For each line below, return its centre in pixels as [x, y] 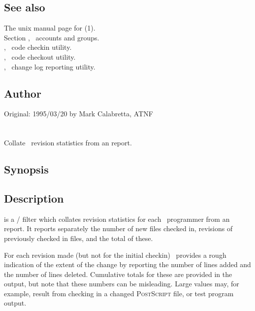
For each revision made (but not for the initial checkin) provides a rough [115, 255]
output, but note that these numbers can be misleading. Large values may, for [122, 284]
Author [23, 93]
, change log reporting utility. [50, 66]
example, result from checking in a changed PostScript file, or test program [119, 293]
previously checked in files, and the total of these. [79, 238]
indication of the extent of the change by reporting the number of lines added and [127, 264]
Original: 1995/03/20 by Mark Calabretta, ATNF [79, 114]
